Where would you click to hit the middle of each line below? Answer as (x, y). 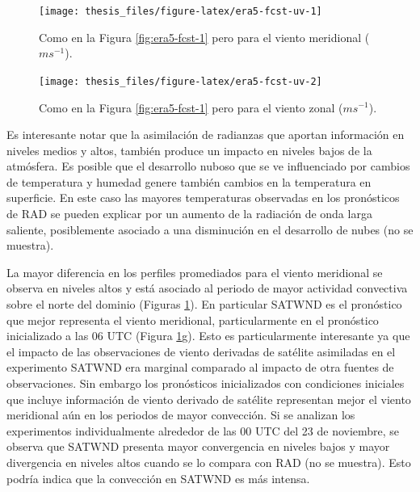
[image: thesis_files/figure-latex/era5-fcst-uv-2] (181, 81)
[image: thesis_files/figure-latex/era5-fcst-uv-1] (181, 11)
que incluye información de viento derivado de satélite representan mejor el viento (209, 399)
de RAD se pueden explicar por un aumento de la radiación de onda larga (189, 214)
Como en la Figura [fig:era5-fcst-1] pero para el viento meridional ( (204, 37)
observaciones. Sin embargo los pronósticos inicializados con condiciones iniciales (206, 383)
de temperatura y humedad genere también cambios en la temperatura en (189, 181)
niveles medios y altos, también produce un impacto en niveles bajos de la (189, 150)
